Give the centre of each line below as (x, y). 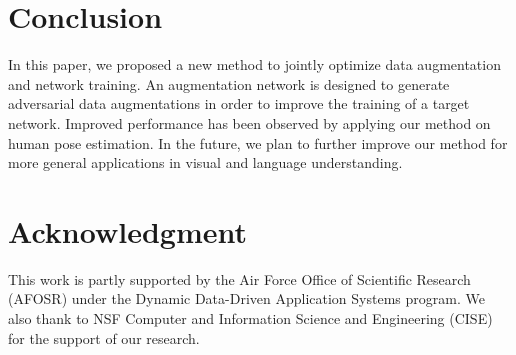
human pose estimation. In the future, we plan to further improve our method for (258, 142)
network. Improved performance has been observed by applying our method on (249, 122)
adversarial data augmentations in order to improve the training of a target (239, 103)
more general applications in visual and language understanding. (205, 162)
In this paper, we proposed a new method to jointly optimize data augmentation (254, 64)
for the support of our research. (104, 337)
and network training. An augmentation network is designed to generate (229, 83)
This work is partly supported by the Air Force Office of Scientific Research (239, 278)
